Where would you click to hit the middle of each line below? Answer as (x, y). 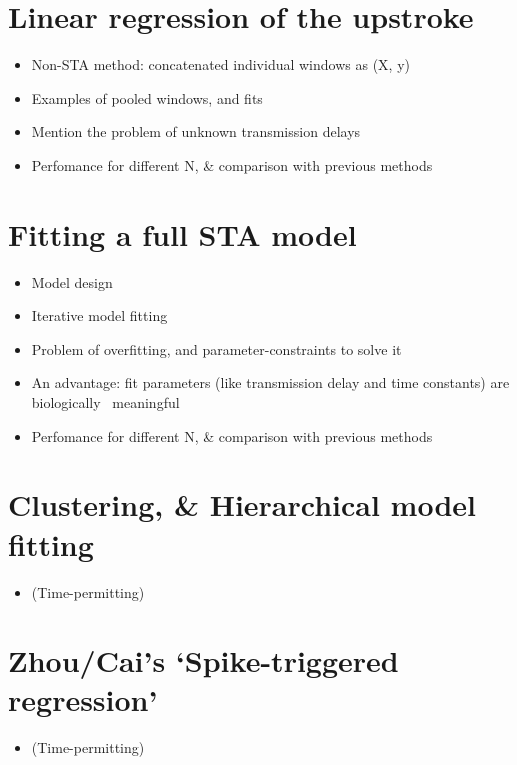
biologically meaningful (105, 402)
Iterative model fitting (99, 315)
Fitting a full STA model (182, 233)
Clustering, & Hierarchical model (242, 504)
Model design (72, 281)
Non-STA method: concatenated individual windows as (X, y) (220, 64)
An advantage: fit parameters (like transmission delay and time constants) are (270, 382)
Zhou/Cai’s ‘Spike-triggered (203, 660)
